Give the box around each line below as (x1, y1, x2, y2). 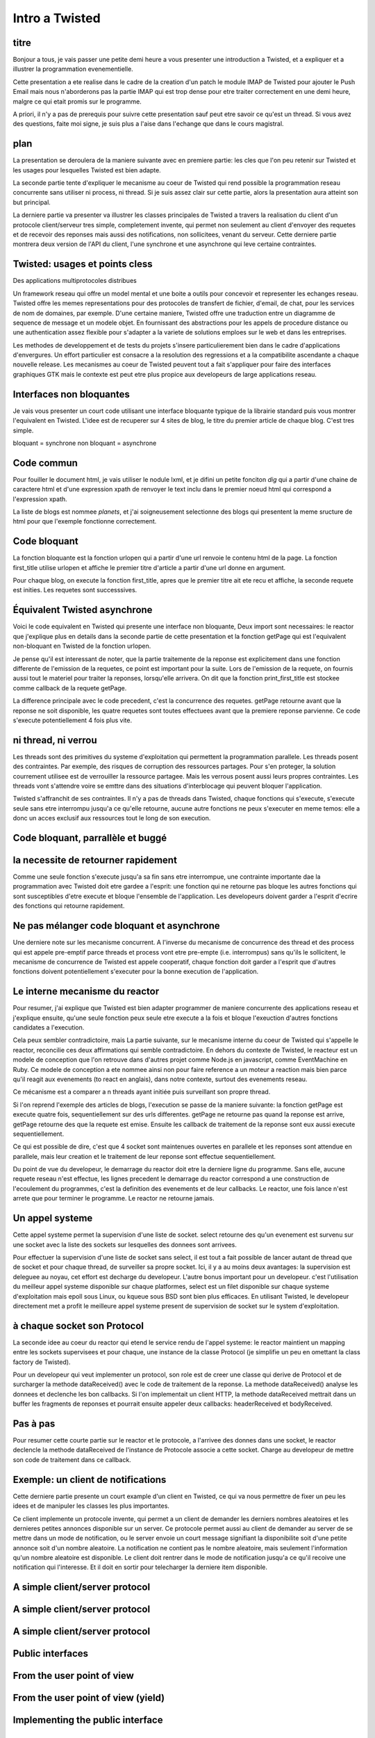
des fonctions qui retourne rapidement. (12, 902, 125, 910)
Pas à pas (12, 1418, 56, 1429)
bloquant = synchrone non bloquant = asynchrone (12, 439, 157, 447)
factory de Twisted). (12, 1358, 71, 1366)
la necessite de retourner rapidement (12, 854, 177, 866)
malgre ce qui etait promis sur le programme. (12, 97, 142, 106)
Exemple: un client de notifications (12, 1474, 167, 1486)
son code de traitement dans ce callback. (12, 1455, 131, 1463)
